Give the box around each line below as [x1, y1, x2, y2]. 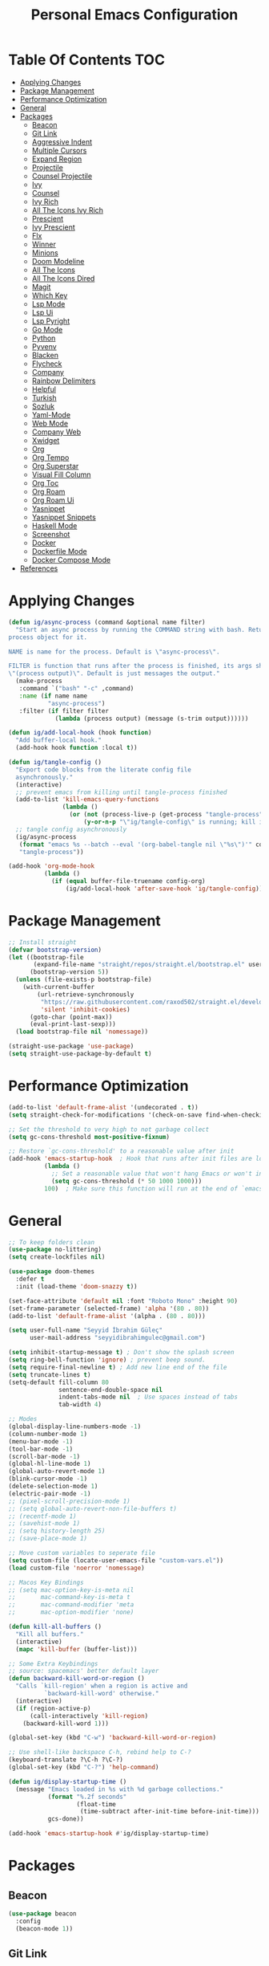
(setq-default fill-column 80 [8, 1378, 110, 1386]
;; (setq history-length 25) [8, 1527, 106, 1535]
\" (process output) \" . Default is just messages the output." [8, 670, 220, 678]
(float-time [76, 1800, 116, 1808]
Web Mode [31, 418, 69, 428]
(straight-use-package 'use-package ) [8, 1042, 134, 1051]
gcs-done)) [47, 1815, 84, 1823]
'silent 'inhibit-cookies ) [40, 1005, 130, 1013]
